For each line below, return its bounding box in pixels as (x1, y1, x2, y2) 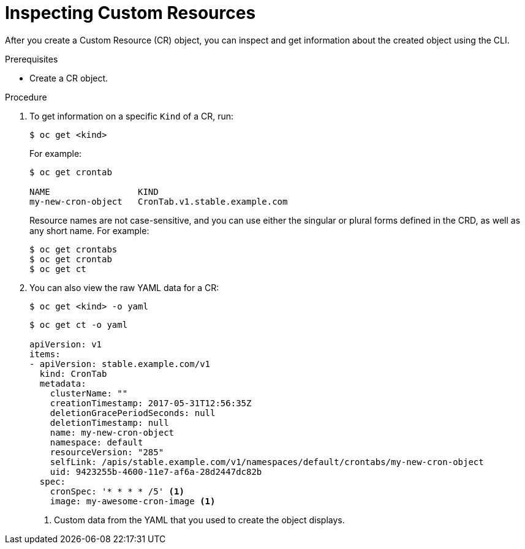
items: (29, 349, 61, 359)
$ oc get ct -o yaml (29, 319, 128, 330)
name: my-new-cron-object (50, 427, 175, 437)
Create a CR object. (29, 72, 108, 83)
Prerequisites (5, 53, 58, 64)
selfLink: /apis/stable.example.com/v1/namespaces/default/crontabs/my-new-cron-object (50, 456, 484, 467)
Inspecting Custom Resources (5, 2, 256, 23)
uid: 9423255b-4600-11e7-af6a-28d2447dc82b (50, 466, 262, 477)
